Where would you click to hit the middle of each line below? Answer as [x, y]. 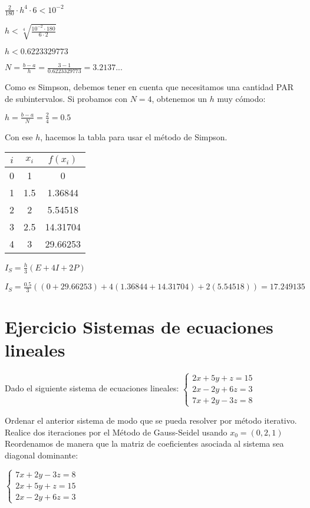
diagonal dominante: [42, 455]
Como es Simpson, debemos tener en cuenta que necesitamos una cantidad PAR [149, 87]
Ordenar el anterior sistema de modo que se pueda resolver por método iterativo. [151, 420]
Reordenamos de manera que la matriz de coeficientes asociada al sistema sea [144, 443]
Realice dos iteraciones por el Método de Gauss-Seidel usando [116, 432]
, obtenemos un [179, 98]
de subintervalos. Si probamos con [66, 98]
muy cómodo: [241, 98]
